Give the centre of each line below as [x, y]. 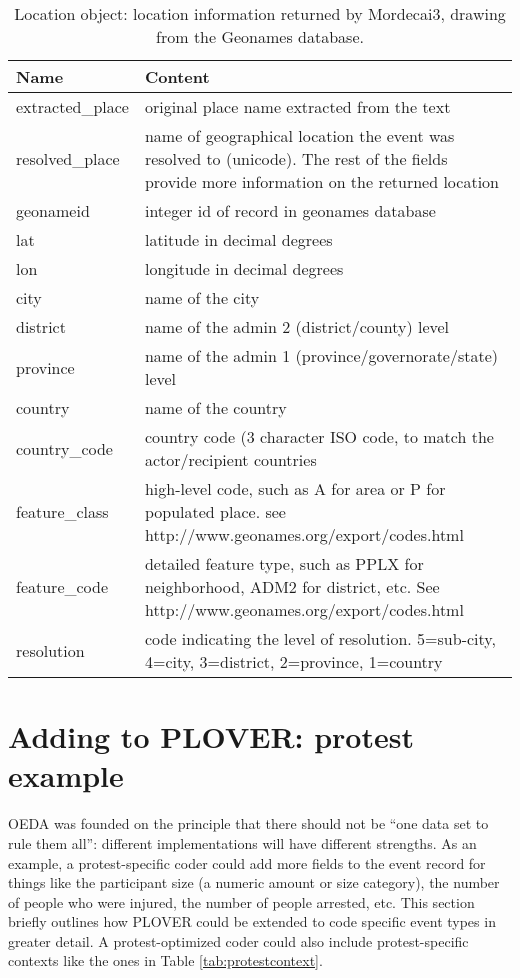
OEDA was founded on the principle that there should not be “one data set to [248, 823]
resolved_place [68, 158]
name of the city [202, 297]
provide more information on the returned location [321, 181]
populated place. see [215, 511]
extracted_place [72, 106]
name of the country [215, 407]
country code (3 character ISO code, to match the [319, 436]
